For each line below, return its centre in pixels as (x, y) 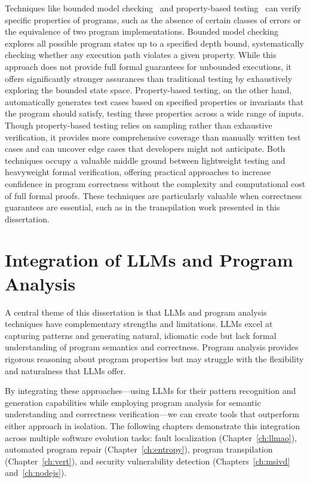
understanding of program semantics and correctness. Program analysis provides (152, 347)
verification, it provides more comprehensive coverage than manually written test (153, 137)
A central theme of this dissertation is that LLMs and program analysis (136, 312)
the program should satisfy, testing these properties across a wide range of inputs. (154, 113)
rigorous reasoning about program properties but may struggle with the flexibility (154, 358)
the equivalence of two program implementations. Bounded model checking (142, 31)
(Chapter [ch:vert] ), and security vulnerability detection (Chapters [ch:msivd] (148, 461)
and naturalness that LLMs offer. (65, 370)
